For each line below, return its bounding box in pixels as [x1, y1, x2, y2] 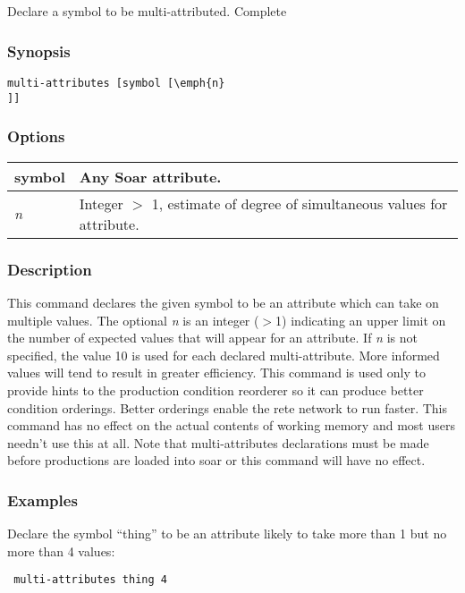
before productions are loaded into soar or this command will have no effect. [7, 451, 426, 470]
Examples [7, 488, 78, 511]
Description [7, 258, 92, 280]
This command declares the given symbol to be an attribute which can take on [7, 292, 439, 311]
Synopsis [7, 39, 71, 62]
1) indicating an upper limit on [275, 310, 446, 329]
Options [7, 125, 65, 148]
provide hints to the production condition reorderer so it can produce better [7, 380, 424, 399]
